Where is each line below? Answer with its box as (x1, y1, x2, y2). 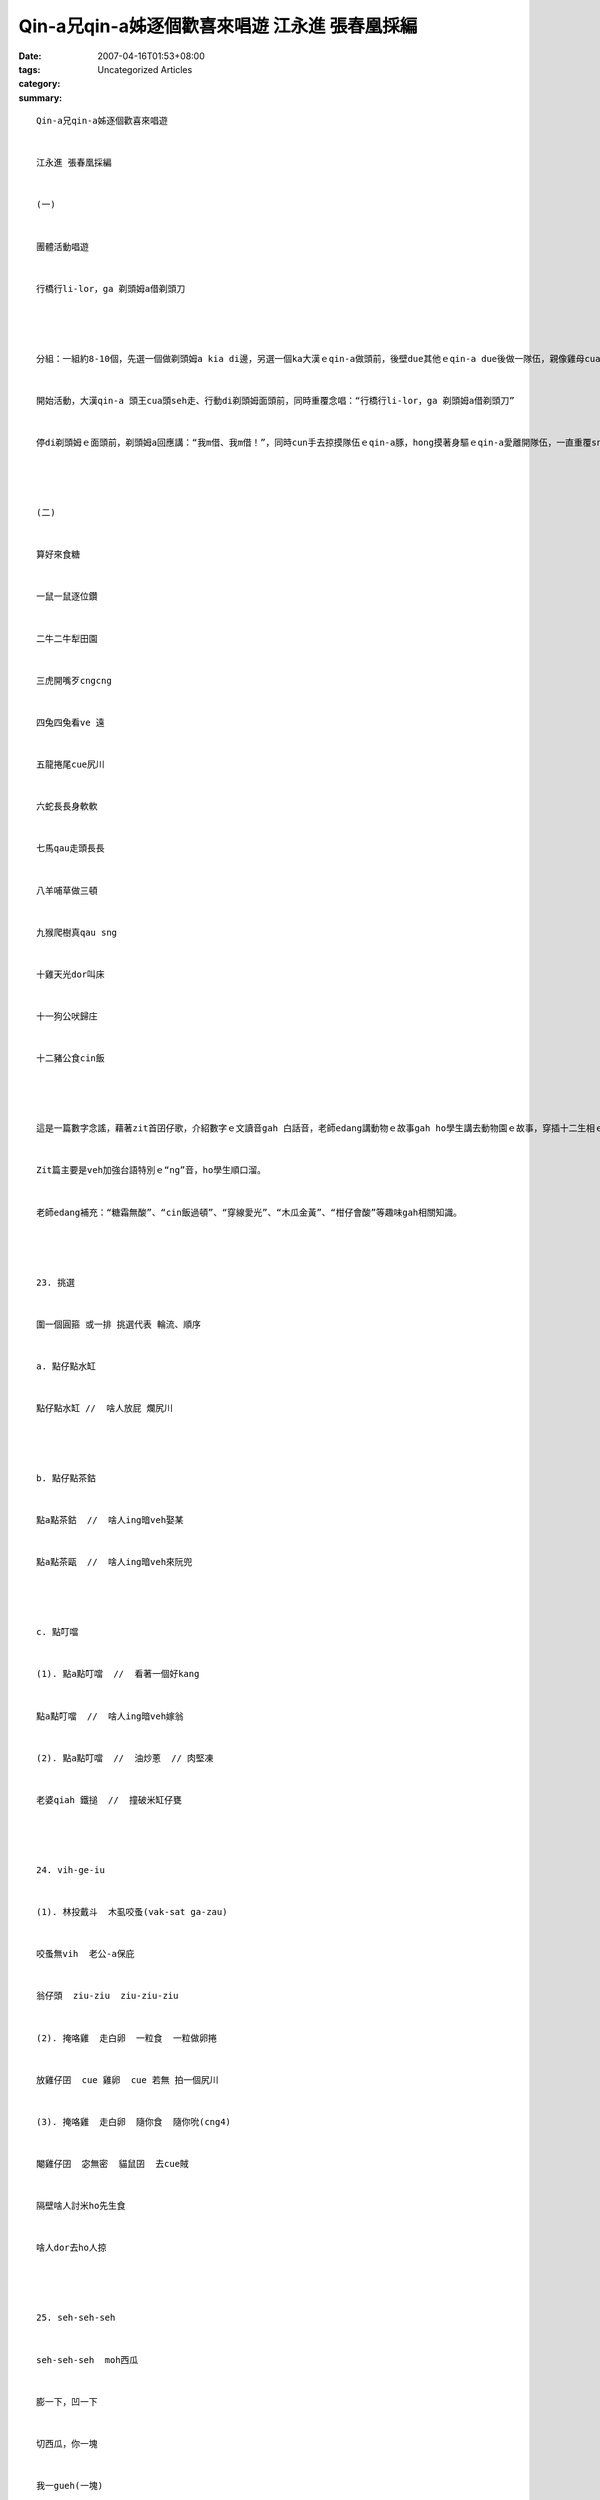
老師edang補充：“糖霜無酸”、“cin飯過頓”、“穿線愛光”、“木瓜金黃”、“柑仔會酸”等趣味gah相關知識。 (36, 1206, 463, 1218)
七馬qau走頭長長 (36, 843, 105, 854)
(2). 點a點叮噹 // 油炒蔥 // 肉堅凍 (36, 1752, 214, 1764)
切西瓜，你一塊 (36, 2438, 98, 2449)
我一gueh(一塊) (36, 2480, 104, 2492)
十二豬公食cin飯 (36, 1053, 105, 1064)
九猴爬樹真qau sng (36, 926, 118, 938)
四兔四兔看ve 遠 (36, 716, 105, 728)
